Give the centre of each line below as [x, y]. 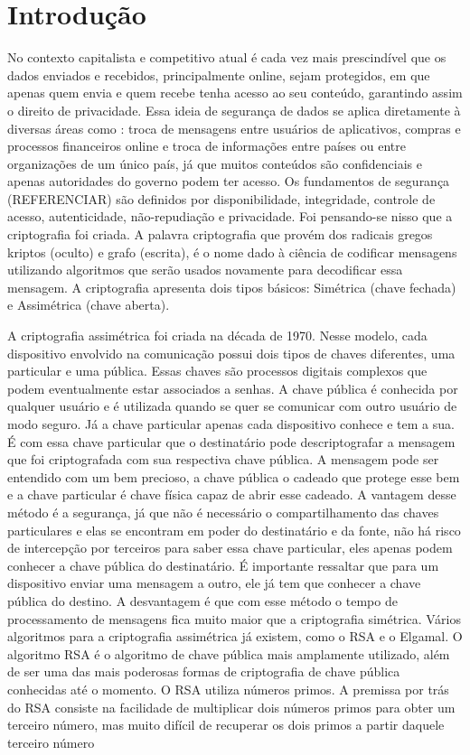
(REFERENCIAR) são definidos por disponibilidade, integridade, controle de [221, 198]
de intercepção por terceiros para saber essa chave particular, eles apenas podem [230, 548]
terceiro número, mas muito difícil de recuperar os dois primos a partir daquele [226, 725]
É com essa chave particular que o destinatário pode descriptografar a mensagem [231, 441]
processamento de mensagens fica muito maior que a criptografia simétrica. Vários [234, 618]
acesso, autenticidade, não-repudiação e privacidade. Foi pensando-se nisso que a [230, 216]
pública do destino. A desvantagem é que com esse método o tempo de [202, 600]
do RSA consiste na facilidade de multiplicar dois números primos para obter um [231, 707]
